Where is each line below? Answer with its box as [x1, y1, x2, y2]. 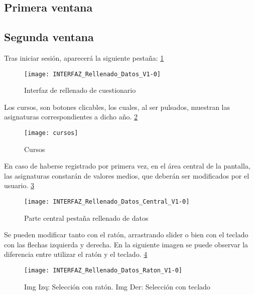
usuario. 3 [4, 180, 35, 191]
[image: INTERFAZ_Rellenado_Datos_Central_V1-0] [24, 198, 190, 206]
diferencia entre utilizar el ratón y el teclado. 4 [4, 249, 148, 259]
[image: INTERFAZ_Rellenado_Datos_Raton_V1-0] [24, 267, 182, 274]
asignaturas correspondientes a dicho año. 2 [4, 111, 138, 122]
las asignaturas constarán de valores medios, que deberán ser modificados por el [4, 170, 249, 181]
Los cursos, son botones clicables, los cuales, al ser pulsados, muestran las [4, 101, 230, 112]
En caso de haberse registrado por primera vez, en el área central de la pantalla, [4, 161, 250, 171]
